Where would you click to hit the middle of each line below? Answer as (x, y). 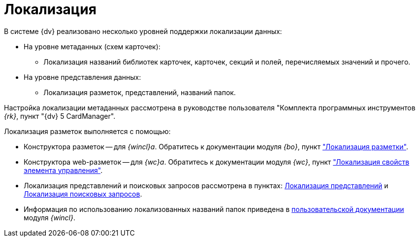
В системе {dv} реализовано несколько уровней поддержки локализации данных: (143, 31)
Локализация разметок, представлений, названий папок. (140, 92)
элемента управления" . (63, 170)
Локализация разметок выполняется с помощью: (87, 131)
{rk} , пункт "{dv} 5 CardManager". (60, 116)
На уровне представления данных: (82, 77)
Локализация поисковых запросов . (83, 194)
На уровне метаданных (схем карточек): (92, 46)
